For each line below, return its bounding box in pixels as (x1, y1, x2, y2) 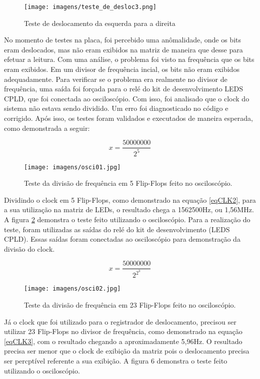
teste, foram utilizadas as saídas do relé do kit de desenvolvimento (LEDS (4, 224, 230, 234)
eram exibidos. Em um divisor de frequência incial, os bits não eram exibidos (4, 64, 239, 74)
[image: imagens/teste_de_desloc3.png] (24, 3, 156, 10)
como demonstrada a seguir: (4, 122, 90, 133)
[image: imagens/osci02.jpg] (24, 285, 121, 293)
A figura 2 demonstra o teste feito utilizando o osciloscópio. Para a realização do (4, 214, 250, 225)
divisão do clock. (4, 243, 55, 254)
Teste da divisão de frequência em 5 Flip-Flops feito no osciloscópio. (24, 178, 232, 188)
